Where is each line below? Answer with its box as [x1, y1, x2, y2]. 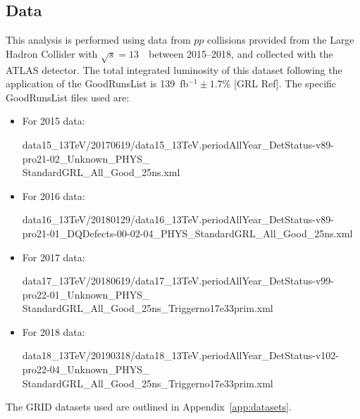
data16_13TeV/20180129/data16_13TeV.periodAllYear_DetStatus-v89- [22, 212, 334, 227]
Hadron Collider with [6, 46, 98, 61]
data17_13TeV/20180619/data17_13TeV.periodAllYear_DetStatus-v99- [22, 273, 334, 288]
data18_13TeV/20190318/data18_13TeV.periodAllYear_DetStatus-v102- [22, 348, 339, 363]
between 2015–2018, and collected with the [149, 46, 333, 61]
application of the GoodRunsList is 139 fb [6, 76, 189, 91]
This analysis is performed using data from [6, 32, 191, 47]
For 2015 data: [22, 113, 85, 128]
